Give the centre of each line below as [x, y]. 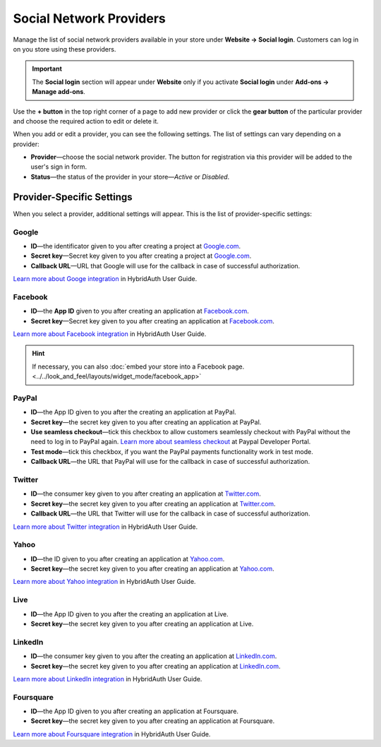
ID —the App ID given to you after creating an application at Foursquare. [135, 711]
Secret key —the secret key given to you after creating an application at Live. [142, 624]
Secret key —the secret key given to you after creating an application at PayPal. [146, 422]
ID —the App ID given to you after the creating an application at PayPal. [133, 412]
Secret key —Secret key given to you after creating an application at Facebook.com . [152, 321]
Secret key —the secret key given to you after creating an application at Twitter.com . [153, 503]
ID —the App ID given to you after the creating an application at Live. [129, 614]
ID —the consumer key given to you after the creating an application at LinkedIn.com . [154, 656]
